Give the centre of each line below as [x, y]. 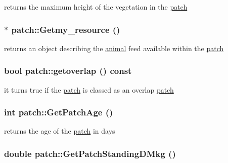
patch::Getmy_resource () [66, 29]
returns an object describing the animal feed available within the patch [114, 48]
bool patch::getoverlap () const [68, 71]
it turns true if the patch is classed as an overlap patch [89, 89]
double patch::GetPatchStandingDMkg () [90, 153]
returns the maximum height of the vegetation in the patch [96, 7]
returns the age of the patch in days [60, 131]
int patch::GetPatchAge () [59, 112]
